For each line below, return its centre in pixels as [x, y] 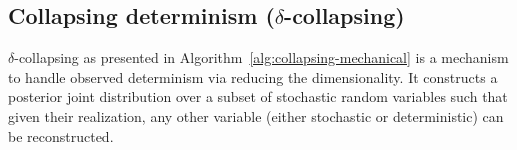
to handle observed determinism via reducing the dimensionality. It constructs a [253, 76]
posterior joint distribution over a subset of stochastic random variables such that [258, 96]
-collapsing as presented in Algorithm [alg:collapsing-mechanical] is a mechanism [261, 57]
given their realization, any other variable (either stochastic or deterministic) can [256, 115]
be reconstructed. [61, 135]
